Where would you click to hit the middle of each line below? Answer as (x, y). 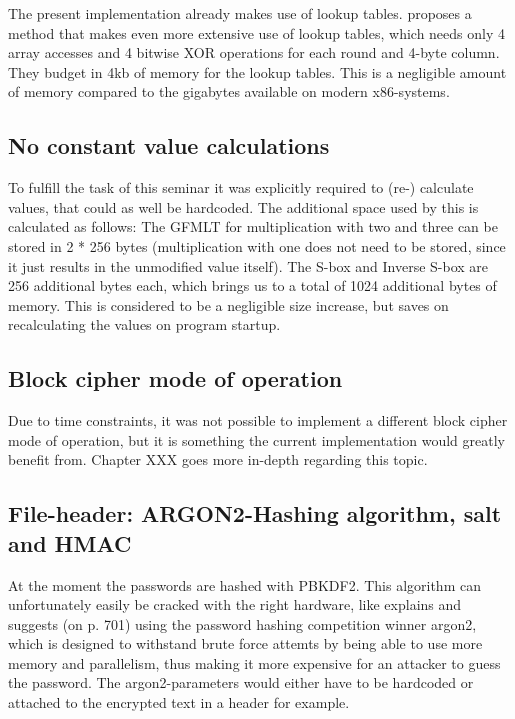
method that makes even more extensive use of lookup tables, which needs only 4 (256, 32)
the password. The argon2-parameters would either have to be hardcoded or (241, 682)
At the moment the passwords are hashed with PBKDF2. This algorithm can (244, 584)
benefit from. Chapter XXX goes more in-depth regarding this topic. (218, 459)
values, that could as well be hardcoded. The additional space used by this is (243, 206)
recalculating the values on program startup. (144, 324)
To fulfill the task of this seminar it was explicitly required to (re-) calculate (241, 187)
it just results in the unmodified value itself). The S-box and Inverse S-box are (248, 265)
